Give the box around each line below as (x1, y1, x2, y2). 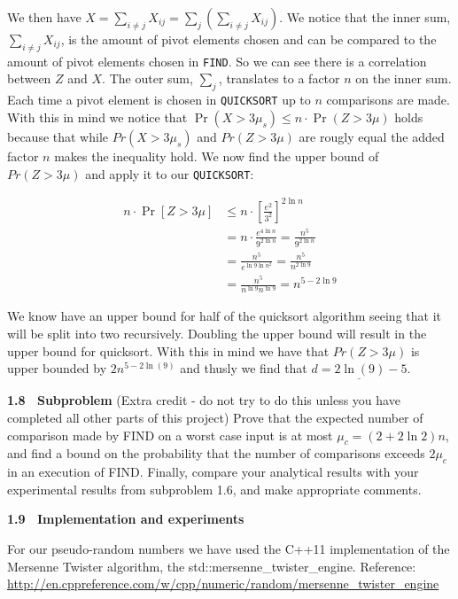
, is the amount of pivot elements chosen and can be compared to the (60, 30, 437, 48)
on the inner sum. (355, 69, 452, 88)
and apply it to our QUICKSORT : (85, 164, 254, 183)
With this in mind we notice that (7, 107, 188, 126)
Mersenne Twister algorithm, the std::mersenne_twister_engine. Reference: (7, 556, 416, 575)
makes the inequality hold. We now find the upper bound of (54, 146, 379, 165)
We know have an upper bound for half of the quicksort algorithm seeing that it (7, 307, 441, 325)
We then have (7, 8, 82, 26)
